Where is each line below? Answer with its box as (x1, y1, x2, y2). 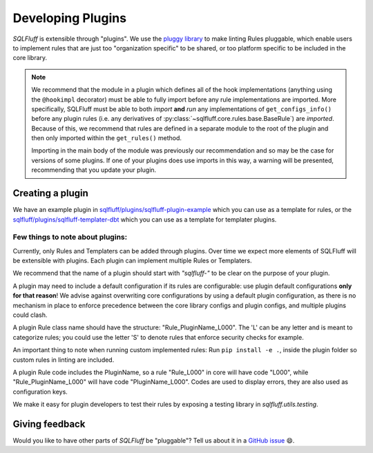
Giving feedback (12, 418, 86, 430)
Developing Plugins (12, 10, 127, 26)
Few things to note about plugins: (12, 232, 128, 242)
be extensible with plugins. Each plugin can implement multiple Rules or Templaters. (12, 256, 252, 265)
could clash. (12, 311, 48, 319)
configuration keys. (12, 387, 68, 396)
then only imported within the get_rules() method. (31, 134, 182, 142)
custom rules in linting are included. (12, 356, 115, 364)
